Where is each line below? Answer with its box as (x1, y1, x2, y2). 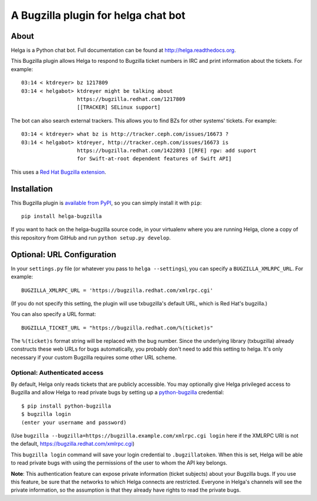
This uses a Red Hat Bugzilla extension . (11, 168, 107, 176)
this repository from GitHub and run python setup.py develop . (11, 234, 171, 241)
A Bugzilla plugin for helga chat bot (11, 9, 186, 22)
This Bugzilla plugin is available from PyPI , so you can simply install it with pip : (11, 199, 202, 206)
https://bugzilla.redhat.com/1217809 (76, 96, 186, 103)
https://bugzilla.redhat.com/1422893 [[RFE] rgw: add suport (76, 147, 257, 154)
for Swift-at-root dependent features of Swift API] (76, 156, 232, 162)
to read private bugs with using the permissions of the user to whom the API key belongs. (11, 459, 228, 466)
